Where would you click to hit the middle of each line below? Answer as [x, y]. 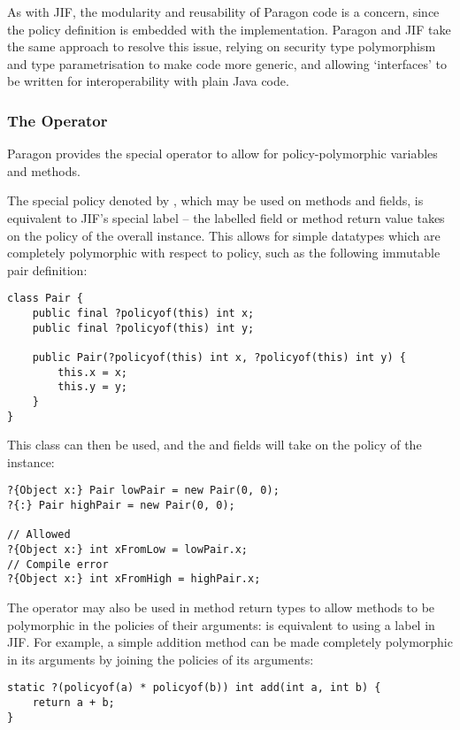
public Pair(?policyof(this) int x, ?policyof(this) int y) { [219, 357]
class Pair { [45, 299]
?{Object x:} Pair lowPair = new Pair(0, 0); [143, 491]
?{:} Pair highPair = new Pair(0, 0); [121, 506]
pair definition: [47, 269]
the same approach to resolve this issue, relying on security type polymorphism [222, 46]
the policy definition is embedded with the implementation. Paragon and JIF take [229, 29]
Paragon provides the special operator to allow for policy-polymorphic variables [222, 154]
